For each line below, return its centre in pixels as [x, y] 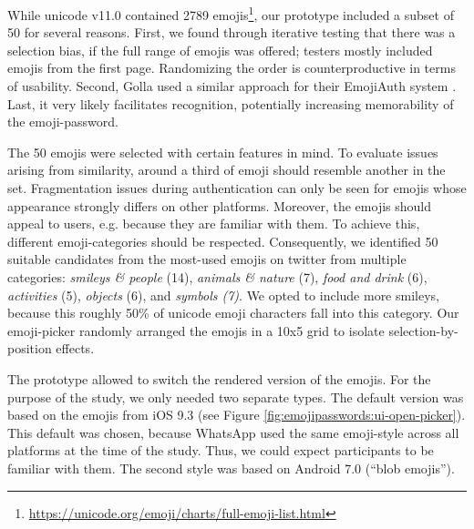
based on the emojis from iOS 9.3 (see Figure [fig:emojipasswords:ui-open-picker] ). [237, 415]
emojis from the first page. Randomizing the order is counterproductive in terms [232, 68]
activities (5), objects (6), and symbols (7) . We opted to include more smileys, [223, 295]
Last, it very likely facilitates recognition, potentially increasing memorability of [231, 103]
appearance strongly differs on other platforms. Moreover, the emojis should [220, 205]
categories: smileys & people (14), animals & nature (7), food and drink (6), [217, 276]
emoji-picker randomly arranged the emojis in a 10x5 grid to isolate [196, 330]
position [30, 348]
